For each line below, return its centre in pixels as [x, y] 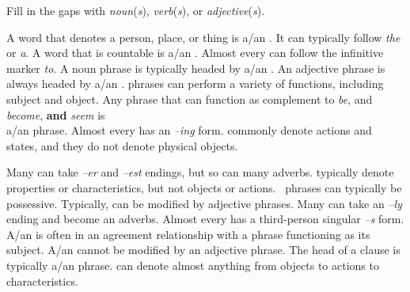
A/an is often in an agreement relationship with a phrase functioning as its [188, 234]
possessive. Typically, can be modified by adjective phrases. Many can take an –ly [204, 203]
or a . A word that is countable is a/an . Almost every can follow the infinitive [195, 53]
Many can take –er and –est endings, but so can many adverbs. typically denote [200, 172]
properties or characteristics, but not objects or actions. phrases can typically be [204, 187]
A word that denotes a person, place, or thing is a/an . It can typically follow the [203, 37]
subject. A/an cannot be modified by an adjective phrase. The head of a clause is [203, 250]
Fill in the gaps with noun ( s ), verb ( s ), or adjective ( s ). [136, 10]
